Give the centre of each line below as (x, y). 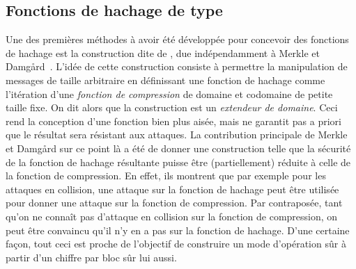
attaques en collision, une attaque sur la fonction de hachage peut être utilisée (172, 189)
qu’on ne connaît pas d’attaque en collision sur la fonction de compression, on (172, 216)
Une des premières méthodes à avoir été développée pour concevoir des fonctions (177, 39)
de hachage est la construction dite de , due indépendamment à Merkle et (163, 52)
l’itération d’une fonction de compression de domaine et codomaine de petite (169, 93)
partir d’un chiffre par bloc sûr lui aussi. (91, 257)
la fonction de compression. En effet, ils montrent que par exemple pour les (166, 176)
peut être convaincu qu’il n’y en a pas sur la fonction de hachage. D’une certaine (178, 230)
